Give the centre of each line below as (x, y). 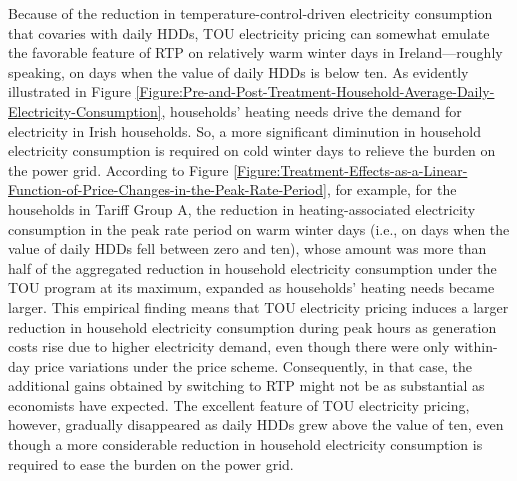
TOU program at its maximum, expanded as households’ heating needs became (251, 287)
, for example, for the (391, 189)
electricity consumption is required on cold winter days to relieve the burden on (252, 150)
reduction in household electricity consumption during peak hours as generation (252, 326)
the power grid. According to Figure (118, 169)
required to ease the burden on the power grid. (151, 463)
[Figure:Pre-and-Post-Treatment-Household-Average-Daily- (315, 91)
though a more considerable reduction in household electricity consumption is (245, 444)
